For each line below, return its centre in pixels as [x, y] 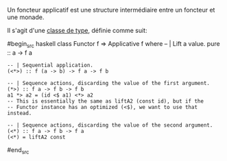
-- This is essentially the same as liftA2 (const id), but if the [106, 101]
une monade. [26, 17]
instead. [20, 113]
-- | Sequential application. [50, 65]
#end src [18, 150]
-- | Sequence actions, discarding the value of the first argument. [109, 83]
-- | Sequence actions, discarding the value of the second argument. [110, 125]
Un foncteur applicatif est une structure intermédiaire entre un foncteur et [111, 10]
